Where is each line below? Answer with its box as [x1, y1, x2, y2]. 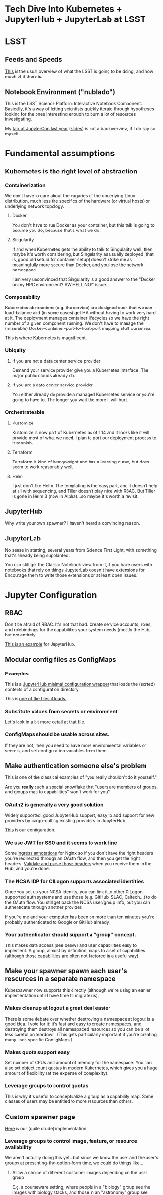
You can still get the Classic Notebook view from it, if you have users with [5, 562, 152, 568]
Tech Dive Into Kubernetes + [5, 3, 123, 15]
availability [5, 1144, 32, 1151]
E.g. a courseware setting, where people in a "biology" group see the [12, 1184, 151, 1190]
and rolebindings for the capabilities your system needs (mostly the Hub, [5, 627, 151, 633]
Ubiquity [5, 347, 26, 354]
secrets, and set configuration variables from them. [5, 747, 108, 753]
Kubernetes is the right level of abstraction [5, 167, 138, 175]
